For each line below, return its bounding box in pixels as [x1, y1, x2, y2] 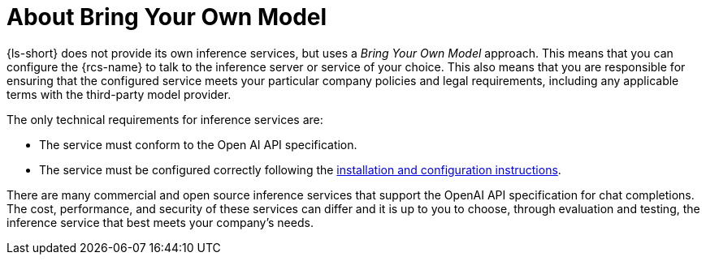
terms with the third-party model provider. [6, 87, 232, 101]
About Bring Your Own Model [6, 3, 327, 31]
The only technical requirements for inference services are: [6, 112, 323, 126]
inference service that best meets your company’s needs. [6, 215, 314, 229]
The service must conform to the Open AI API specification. [39, 137, 357, 152]
